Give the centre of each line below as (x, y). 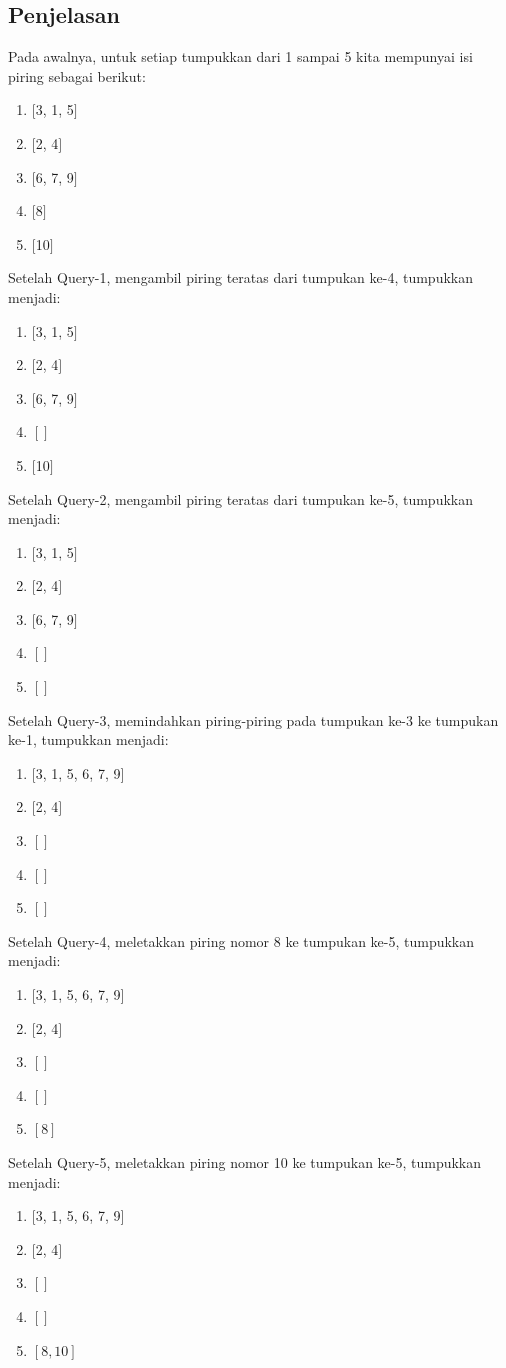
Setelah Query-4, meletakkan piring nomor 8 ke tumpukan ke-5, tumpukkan (241, 940)
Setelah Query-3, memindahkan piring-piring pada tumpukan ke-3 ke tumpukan (253, 719)
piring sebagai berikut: (77, 75)
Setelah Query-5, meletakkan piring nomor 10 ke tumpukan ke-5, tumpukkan (245, 1161)
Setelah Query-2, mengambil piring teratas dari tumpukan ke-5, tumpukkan (241, 498)
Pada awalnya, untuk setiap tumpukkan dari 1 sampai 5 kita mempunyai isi (240, 56)
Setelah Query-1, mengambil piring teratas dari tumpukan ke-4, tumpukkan (241, 277)
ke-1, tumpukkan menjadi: (88, 739)
